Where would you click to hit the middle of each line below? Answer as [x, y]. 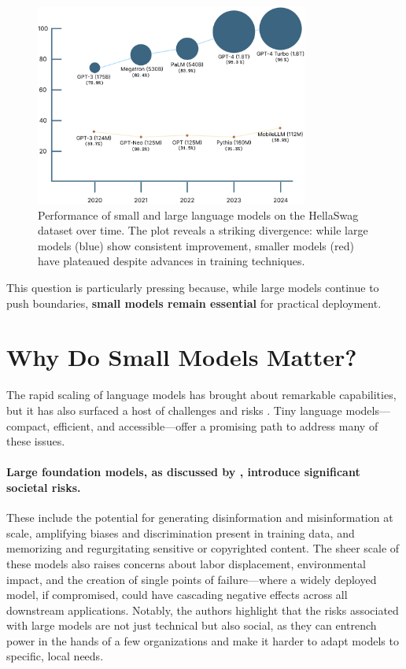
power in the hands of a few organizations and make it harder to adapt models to [203, 640]
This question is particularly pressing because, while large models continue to [193, 288]
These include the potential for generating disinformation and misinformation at [200, 517]
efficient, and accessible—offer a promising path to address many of [216, 425]
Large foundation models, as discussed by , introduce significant [183, 472]
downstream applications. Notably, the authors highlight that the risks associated [203, 610]
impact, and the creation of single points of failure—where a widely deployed [192, 579]
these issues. [36, 441]
